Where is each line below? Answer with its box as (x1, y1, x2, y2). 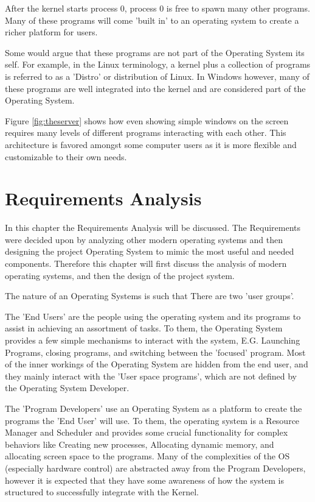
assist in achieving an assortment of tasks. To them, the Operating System (5, 322, 283, 334)
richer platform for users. (5, 26, 98, 38)
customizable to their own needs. (5, 150, 127, 163)
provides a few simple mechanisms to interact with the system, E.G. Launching (5, 334, 300, 346)
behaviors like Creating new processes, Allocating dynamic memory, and (5, 437, 274, 450)
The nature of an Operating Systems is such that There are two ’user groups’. (5, 289, 294, 302)
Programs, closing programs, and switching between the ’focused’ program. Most (5, 345, 306, 358)
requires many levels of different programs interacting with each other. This (5, 126, 286, 139)
